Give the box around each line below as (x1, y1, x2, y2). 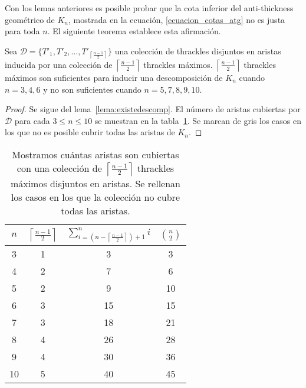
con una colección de (17, 161, 102, 175)
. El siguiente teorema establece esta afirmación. (47, 25, 221, 37)
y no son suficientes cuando (43, 83, 142, 95)
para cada (14, 114, 50, 126)
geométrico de (5, 13, 55, 25)
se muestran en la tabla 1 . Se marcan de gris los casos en (94, 114, 301, 126)
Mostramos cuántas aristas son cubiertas (12, 147, 179, 161)
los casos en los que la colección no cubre (11, 190, 180, 204)
